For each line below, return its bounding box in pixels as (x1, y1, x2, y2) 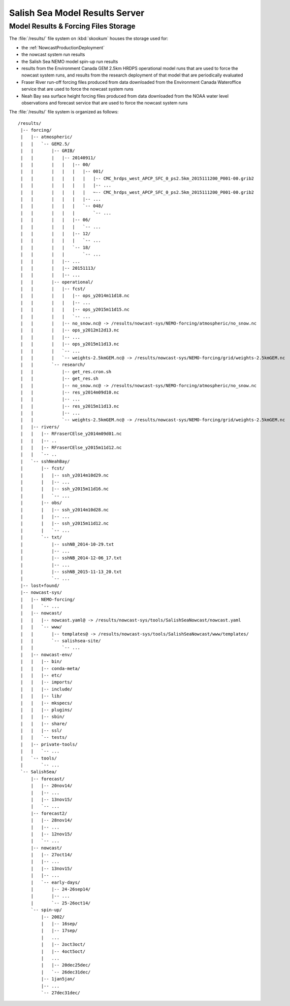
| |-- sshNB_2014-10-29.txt (20, 541, 114, 547)
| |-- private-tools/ (20, 741, 78, 747)
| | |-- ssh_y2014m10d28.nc (20, 507, 109, 512)
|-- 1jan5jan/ (41, 976, 75, 982)
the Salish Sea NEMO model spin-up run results (21, 58, 118, 64)
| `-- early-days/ (31, 879, 81, 885)
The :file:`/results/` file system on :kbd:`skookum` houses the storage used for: (9, 36, 168, 41)
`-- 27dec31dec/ (41, 990, 81, 996)
